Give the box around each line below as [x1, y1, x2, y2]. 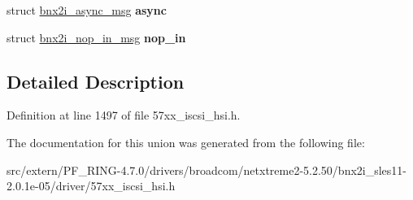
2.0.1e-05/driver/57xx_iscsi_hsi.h [7, 177, 176, 194]
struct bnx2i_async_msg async [7, 2, 167, 18]
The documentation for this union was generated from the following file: [7, 133, 365, 150]
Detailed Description [7, 68, 185, 93]
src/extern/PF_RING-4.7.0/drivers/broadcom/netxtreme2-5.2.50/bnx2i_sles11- [7, 161, 407, 178]
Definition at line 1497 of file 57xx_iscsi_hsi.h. [7, 107, 241, 124]
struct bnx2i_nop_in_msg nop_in [7, 28, 186, 46]
